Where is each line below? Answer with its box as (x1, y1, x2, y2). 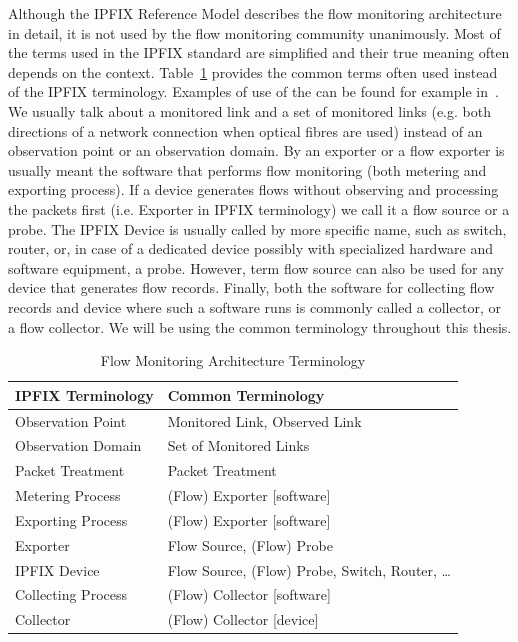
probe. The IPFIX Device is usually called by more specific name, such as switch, (8, 218, 507, 239)
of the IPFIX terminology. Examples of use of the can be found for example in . (8, 81, 499, 102)
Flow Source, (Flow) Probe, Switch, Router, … (167, 559, 451, 580)
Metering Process (15, 485, 121, 506)
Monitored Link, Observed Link (167, 410, 362, 431)
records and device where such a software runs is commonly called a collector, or (8, 296, 501, 317)
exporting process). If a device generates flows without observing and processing (8, 179, 499, 200)
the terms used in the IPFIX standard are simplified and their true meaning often (8, 42, 510, 63)
